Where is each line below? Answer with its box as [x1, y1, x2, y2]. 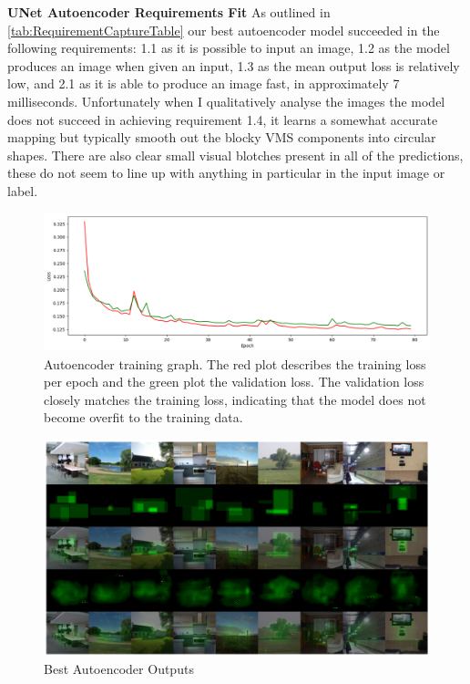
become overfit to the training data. [44, 408, 243, 427]
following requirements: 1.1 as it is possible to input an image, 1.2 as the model [7, 38, 450, 57]
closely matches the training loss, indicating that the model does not [44, 389, 426, 409]
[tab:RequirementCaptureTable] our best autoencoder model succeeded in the [7, 20, 440, 39]
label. [7, 181, 38, 200]
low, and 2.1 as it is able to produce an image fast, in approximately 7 [7, 74, 400, 93]
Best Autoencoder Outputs [44, 659, 194, 679]
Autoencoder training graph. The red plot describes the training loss [44, 354, 426, 373]
